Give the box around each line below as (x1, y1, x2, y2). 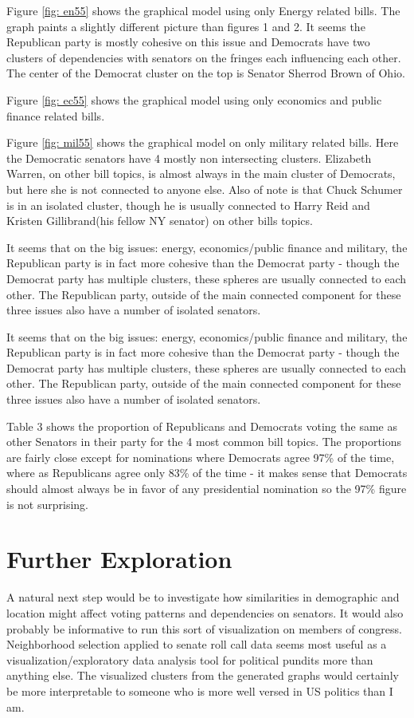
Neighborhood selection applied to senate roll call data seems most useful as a (6, 636, 387, 653)
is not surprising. (6, 495, 88, 512)
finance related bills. (6, 107, 105, 124)
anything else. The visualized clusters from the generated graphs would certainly (6, 667, 399, 684)
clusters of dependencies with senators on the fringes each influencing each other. (6, 49, 401, 65)
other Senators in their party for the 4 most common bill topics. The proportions (6, 433, 402, 450)
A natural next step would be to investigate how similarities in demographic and (6, 589, 400, 606)
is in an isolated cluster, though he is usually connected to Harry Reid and (6, 196, 370, 213)
